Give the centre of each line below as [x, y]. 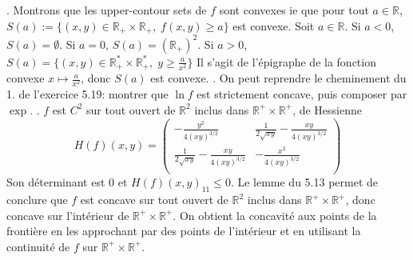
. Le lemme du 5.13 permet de [304, 182]
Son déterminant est [56, 182]
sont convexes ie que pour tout [294, 10]
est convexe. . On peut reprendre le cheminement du [278, 78]
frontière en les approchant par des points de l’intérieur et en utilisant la [184, 231]
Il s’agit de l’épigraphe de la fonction [286, 61]
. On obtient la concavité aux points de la [275, 215]
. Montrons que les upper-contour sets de [107, 10]
